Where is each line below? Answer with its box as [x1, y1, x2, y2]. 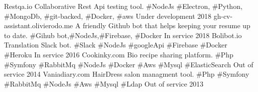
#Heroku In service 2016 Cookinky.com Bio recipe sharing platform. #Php [4, 49, 234, 59]
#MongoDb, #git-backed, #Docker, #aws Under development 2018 [4, 10, 212, 21]
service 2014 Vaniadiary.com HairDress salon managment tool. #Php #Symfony [4, 69, 250, 79]
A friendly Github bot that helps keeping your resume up [75, 20, 251, 31]
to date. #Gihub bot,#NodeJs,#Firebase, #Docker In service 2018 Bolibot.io [4, 30, 242, 40]
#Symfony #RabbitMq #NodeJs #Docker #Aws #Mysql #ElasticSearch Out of [4, 59, 254, 69]
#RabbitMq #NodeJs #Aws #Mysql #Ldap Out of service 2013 [4, 78, 204, 89]
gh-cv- [213, 10, 233, 21]
